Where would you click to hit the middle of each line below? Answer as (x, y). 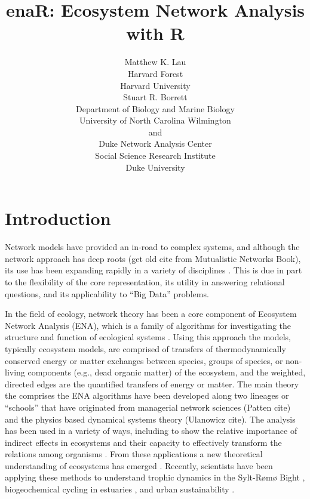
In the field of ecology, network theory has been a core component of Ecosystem (151, 314)
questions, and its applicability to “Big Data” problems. (107, 293)
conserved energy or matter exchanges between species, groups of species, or (144, 360)
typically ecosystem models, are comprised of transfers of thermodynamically (145, 348)
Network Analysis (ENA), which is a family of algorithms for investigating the (148, 325)
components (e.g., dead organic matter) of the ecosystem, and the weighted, (167, 372)
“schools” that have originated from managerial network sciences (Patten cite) (148, 407)
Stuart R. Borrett (155, 97)
